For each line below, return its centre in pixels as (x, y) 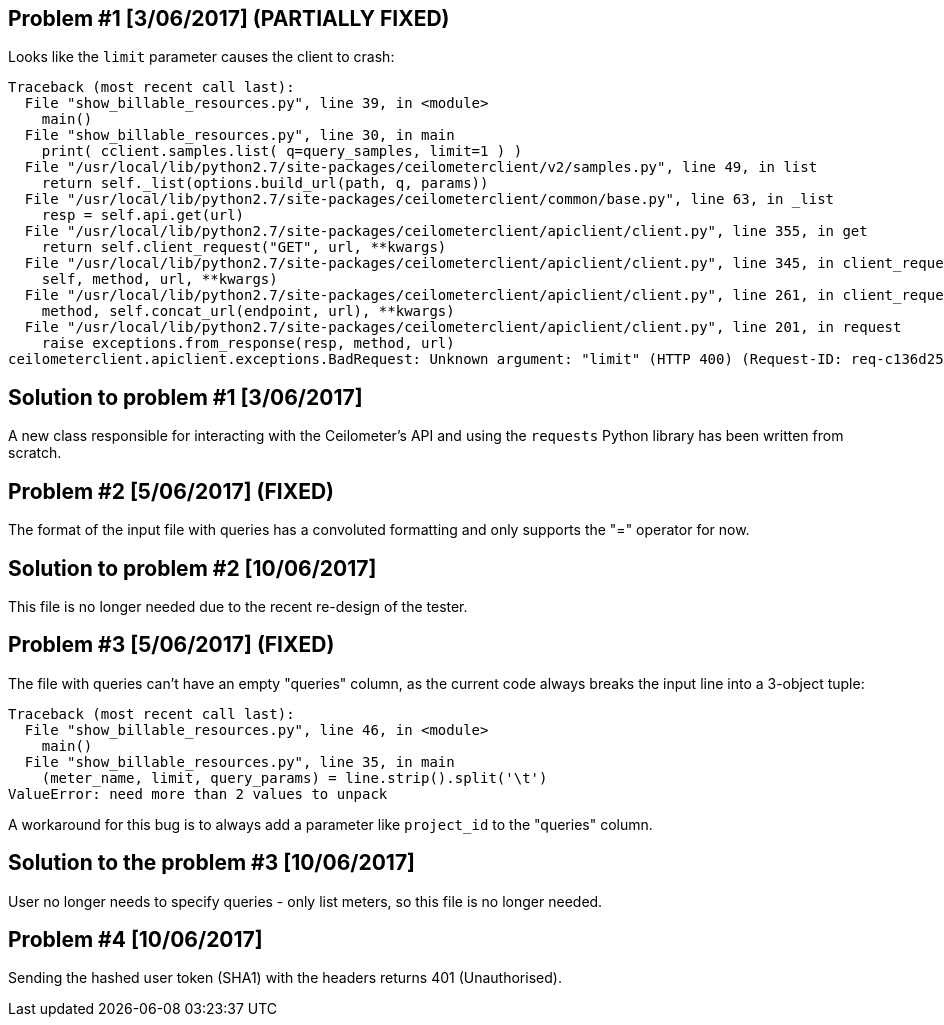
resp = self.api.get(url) (143, 215)
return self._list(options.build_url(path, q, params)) (265, 183)
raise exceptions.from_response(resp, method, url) (248, 343)
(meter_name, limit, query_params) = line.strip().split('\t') (294, 777)
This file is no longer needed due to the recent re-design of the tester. (238, 606)
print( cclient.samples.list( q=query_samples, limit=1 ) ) (282, 151)
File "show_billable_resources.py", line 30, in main (239, 135)
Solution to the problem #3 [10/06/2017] (212, 863)
